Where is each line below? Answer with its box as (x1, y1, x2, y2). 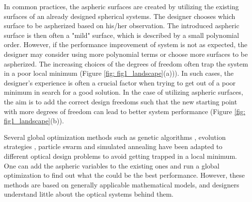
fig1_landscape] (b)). (4, 116, 64, 126)
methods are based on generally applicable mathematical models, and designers (4, 179, 239, 189)
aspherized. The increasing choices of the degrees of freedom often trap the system (4, 58, 248, 68)
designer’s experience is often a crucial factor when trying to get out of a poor (4, 77, 236, 87)
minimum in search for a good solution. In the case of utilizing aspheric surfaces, (4, 87, 243, 97)
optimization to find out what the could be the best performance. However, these (4, 170, 245, 180)
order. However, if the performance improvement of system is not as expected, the (4, 39, 248, 50)
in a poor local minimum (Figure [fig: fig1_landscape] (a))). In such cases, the (4, 68, 234, 78)
